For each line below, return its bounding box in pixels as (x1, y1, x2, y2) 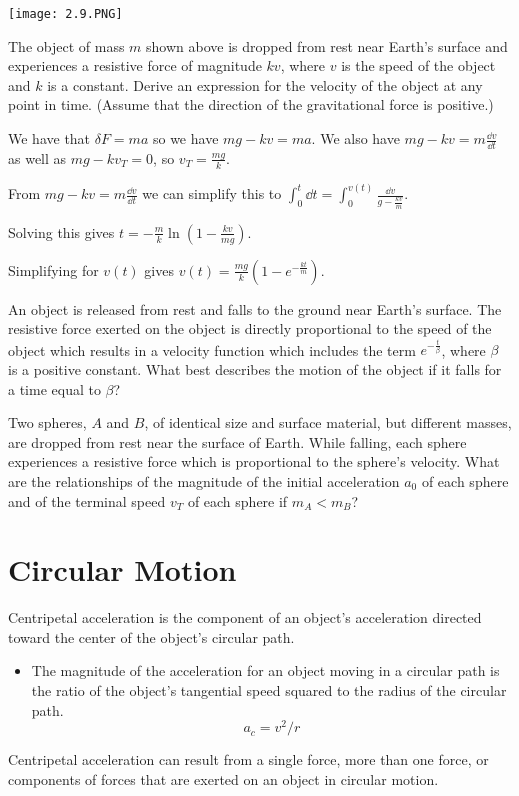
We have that (8, 128, 91, 149)
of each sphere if (187, 490, 288, 511)
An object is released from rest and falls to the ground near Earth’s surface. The (8, 298, 502, 319)
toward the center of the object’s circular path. (8, 626, 295, 647)
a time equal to (8, 378, 101, 399)
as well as (8, 147, 67, 168)
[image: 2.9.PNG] (8, 7, 123, 21)
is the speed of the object (341, 55, 496, 76)
